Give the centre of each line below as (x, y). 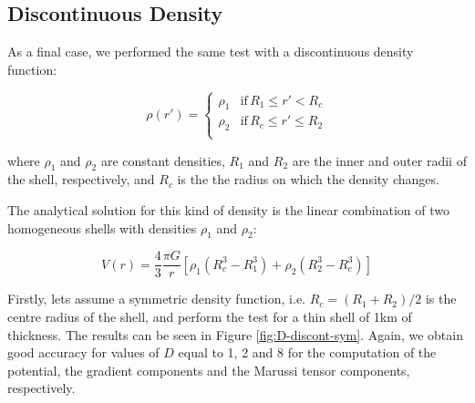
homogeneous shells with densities (102, 227)
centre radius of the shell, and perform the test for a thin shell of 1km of (210, 317)
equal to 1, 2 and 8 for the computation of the (307, 352)
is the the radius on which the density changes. (308, 179)
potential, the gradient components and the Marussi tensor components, (209, 370)
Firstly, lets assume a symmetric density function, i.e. (156, 299)
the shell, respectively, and (81, 179)
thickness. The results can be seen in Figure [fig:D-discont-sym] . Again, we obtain (235, 334)
